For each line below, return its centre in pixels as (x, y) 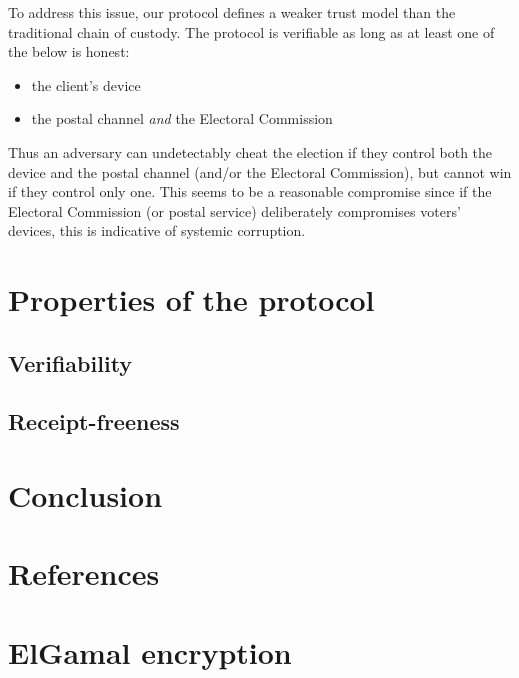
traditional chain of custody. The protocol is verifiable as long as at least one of (251, 31)
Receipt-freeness (94, 421)
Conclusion (85, 495)
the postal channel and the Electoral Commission (182, 118)
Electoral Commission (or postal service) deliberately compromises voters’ (234, 210)
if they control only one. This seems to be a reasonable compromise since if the (250, 191)
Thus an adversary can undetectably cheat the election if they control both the (250, 151)
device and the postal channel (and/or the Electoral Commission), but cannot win (260, 171)
